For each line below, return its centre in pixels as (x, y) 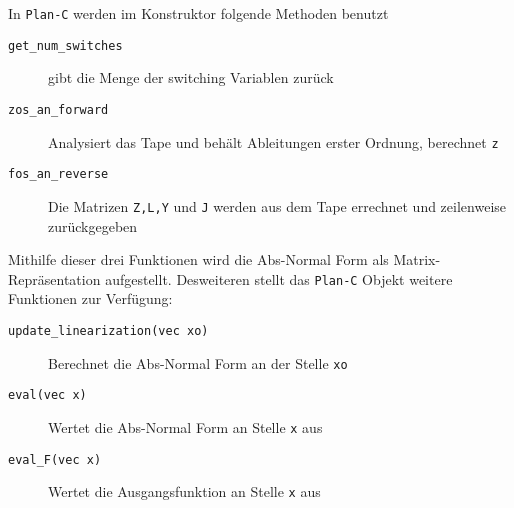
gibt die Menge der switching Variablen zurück (191, 77)
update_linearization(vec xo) (108, 330)
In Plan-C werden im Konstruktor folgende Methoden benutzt (198, 13)
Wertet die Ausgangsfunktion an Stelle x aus (184, 491)
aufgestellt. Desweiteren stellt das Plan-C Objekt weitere (279, 278)
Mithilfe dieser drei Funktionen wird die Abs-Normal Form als (198, 259)
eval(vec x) (47, 395)
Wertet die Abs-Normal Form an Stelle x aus (185, 426)
